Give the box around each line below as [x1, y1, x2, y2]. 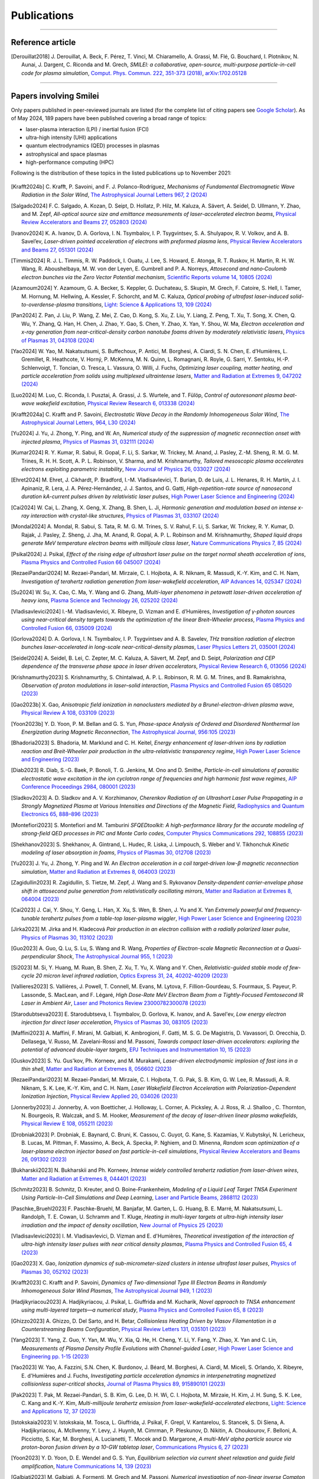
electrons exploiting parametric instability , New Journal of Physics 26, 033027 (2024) [21, 465, 231, 473]
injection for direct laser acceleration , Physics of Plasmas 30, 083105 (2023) [21, 1019, 209, 1026]
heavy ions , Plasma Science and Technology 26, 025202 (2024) [21, 597, 178, 604]
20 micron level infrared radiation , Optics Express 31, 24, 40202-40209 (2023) [35, 972, 229, 979]
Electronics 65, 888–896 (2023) [21, 810, 99, 818]
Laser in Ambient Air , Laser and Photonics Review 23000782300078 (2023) [21, 1000, 207, 1007]
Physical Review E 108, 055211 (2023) [21, 1120, 113, 1127]
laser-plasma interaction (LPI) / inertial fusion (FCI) [25, 125, 149, 133]
